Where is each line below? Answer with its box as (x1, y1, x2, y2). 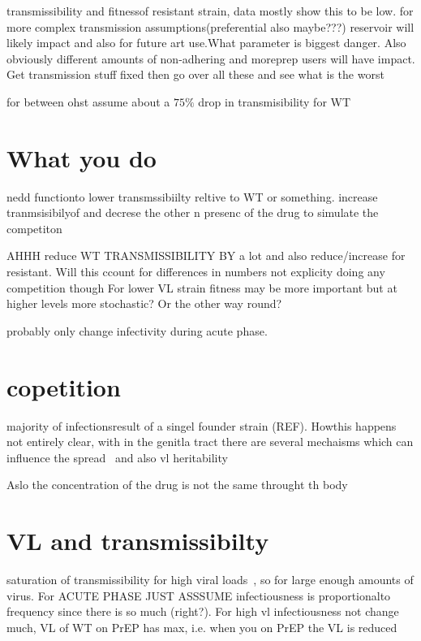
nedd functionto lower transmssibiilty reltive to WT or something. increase (6, 188, 378, 205)
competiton (6, 219, 62, 236)
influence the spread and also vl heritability (6, 448, 228, 466)
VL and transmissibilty (6, 524, 269, 557)
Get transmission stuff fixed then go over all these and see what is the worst (6, 66, 384, 83)
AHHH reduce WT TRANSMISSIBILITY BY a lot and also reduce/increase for (6, 247, 406, 264)
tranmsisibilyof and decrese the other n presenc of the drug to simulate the (6, 204, 379, 221)
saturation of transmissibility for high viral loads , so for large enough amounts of (6, 571, 414, 588)
